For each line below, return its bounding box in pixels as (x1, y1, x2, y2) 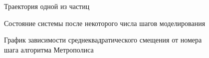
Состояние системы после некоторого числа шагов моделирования (4, 17, 206, 28)
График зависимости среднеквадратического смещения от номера (4, 34, 202, 45)
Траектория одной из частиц (4, 1, 90, 11)
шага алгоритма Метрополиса (4, 44, 94, 54)
